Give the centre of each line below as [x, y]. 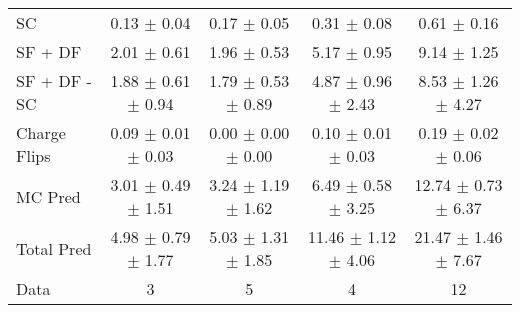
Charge [41, 132]
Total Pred [54, 248]
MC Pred [48, 196]
